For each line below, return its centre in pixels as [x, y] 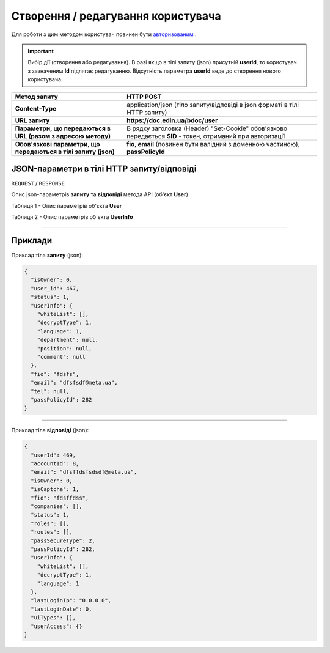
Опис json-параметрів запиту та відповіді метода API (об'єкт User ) [100, 194]
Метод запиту [36, 97]
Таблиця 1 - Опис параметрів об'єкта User [67, 205]
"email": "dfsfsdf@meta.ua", [75, 383]
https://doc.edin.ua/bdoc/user [172, 120]
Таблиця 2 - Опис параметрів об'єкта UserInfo [72, 217]
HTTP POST [144, 97]
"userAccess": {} [57, 626]
